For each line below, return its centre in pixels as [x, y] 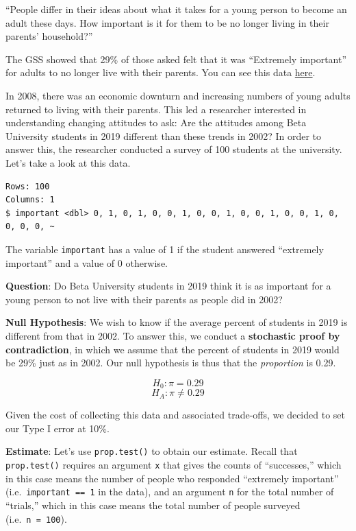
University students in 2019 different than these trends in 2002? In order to [164, 135]
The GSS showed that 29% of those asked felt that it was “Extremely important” [176, 59]
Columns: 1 [30, 200]
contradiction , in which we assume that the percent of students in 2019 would [173, 349]
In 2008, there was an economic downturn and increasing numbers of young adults [178, 95]
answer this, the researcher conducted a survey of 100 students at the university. [174, 149]
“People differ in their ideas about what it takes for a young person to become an [176, 9]
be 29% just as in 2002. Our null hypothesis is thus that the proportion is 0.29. [171, 363]
